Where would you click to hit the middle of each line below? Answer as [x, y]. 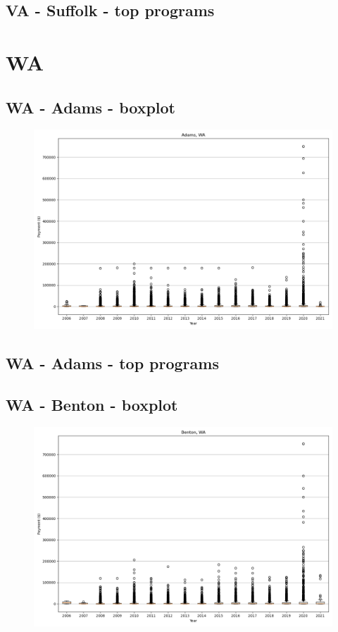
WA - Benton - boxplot [92, 404]
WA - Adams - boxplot [90, 107]
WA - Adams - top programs [112, 363]
